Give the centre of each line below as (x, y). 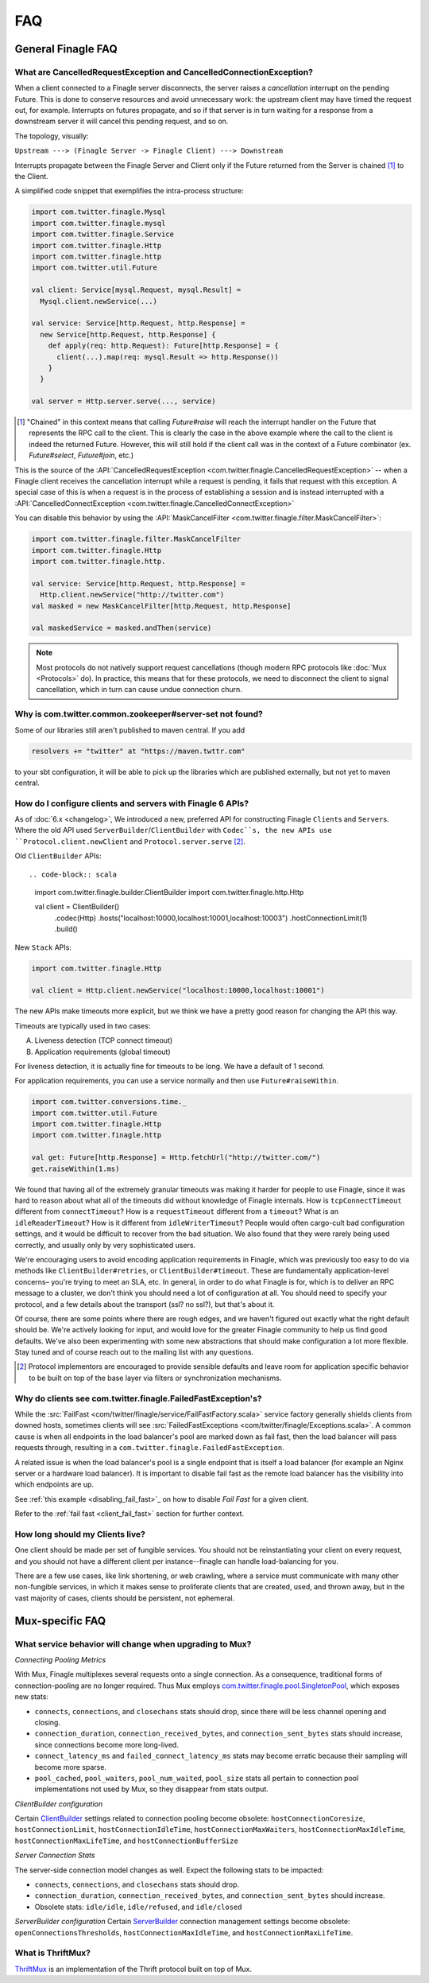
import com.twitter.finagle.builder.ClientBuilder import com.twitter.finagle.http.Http (169, 892)
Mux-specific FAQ (60, 1621)
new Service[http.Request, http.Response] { (128, 334)
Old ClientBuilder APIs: (58, 856)
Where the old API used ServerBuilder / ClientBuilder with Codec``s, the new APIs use (174, 830)
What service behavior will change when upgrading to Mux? (133, 1644)
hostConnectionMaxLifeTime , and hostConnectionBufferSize (126, 1841)
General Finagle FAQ (66, 49)
